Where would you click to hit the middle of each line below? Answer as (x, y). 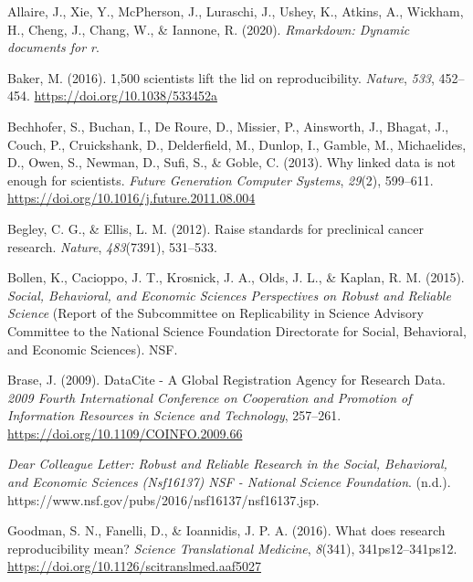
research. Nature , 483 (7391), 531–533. (112, 246)
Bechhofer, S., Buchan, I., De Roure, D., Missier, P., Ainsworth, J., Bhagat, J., (228, 126)
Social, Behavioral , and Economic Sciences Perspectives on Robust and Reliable (229, 295)
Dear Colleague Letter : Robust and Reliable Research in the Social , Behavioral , (227, 464)
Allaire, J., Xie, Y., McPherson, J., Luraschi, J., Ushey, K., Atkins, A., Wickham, (236, 11)
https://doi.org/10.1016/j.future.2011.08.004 (131, 198)
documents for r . (53, 47)
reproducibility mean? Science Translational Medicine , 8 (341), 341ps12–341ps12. (232, 548)
